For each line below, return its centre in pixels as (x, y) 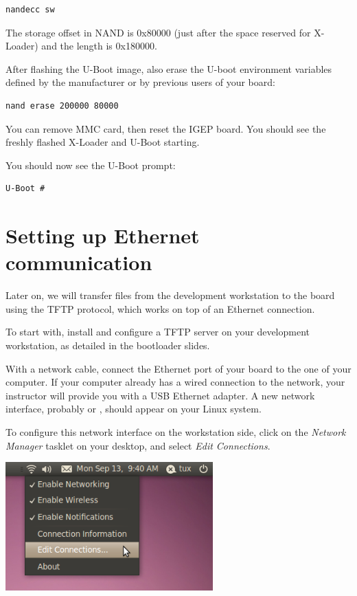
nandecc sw (30, 10)
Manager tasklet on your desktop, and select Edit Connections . (138, 445)
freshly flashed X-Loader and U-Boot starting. (103, 142)
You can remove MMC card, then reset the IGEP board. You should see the (166, 128)
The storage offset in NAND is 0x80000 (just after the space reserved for (158, 32)
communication (79, 262)
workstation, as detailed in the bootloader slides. (108, 345)
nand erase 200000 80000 (62, 106)
